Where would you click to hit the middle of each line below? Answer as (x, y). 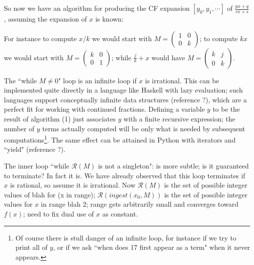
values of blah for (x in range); (50, 194)
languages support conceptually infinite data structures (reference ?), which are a (126, 99)
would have (168, 57)
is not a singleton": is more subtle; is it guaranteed (173, 166)
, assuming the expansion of (45, 19)
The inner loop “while (37, 166)
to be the (226, 109)
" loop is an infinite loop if (97, 80)
